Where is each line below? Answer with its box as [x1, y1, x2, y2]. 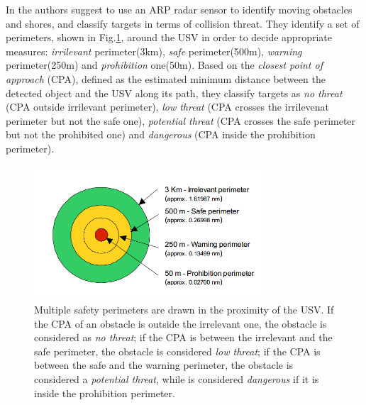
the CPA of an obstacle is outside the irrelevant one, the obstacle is [34, 316, 327, 331]
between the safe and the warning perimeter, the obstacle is [34, 357, 294, 372]
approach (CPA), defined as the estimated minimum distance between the [6, 71, 326, 86]
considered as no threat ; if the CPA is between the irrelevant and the [34, 330, 333, 345]
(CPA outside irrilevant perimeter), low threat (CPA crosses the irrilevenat [6, 99, 330, 114]
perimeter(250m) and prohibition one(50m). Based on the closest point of [6, 57, 323, 72]
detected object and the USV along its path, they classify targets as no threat [6, 85, 343, 100]
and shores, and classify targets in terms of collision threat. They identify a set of [6, 16, 360, 30]
